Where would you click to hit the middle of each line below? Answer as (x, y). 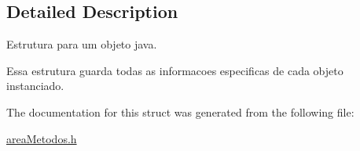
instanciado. (35, 86)
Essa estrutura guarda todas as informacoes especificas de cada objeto (175, 70)
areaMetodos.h (42, 138)
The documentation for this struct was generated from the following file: (180, 111)
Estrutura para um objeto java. (82, 44)
